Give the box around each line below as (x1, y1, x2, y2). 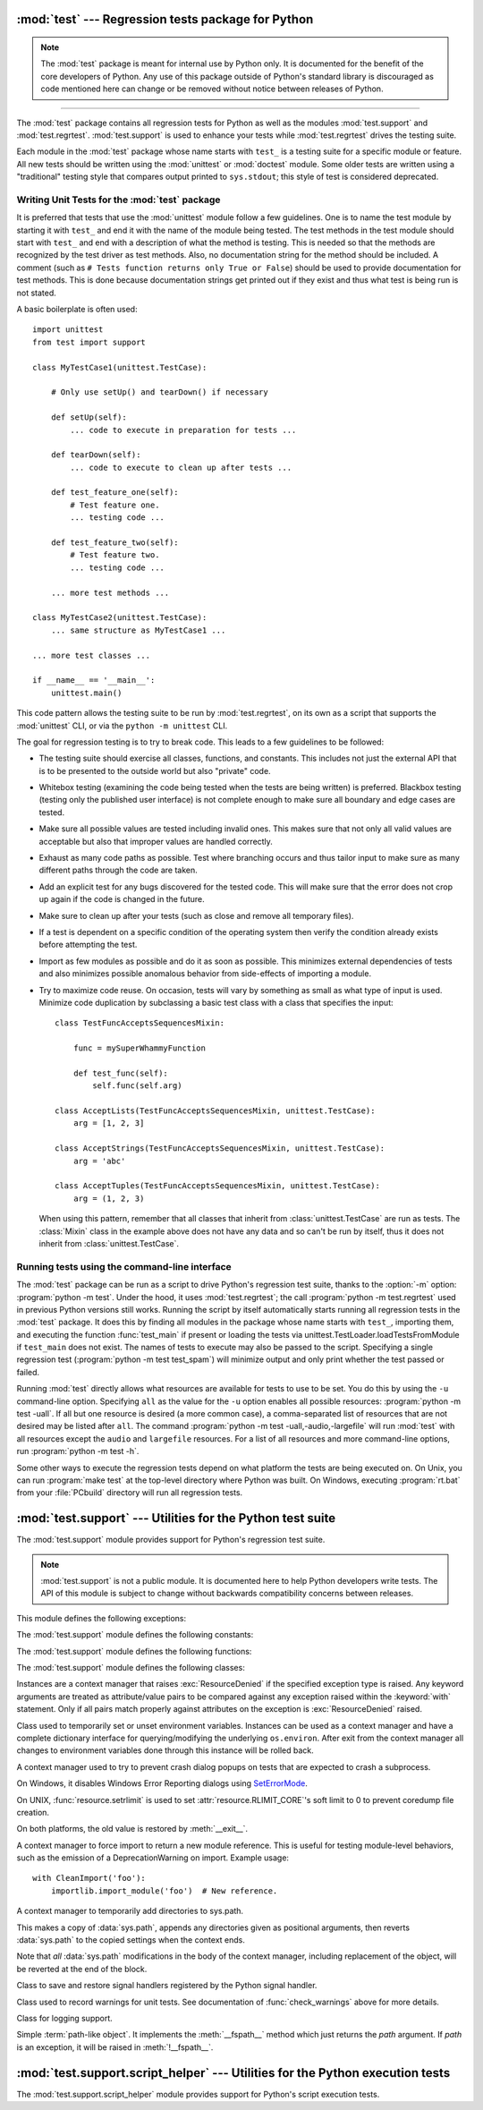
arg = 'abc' (72, 1155, 126, 1166)
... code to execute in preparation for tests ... (70, 425, 297, 435)
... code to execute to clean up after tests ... (70, 462, 292, 472)
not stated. (16, 287, 57, 298)
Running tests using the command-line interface (16, 1260, 232, 1272)
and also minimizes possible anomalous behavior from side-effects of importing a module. (38, 968, 371, 979)
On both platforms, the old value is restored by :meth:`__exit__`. (16, 1824, 249, 1834)
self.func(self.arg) (92, 1081, 182, 1091)
